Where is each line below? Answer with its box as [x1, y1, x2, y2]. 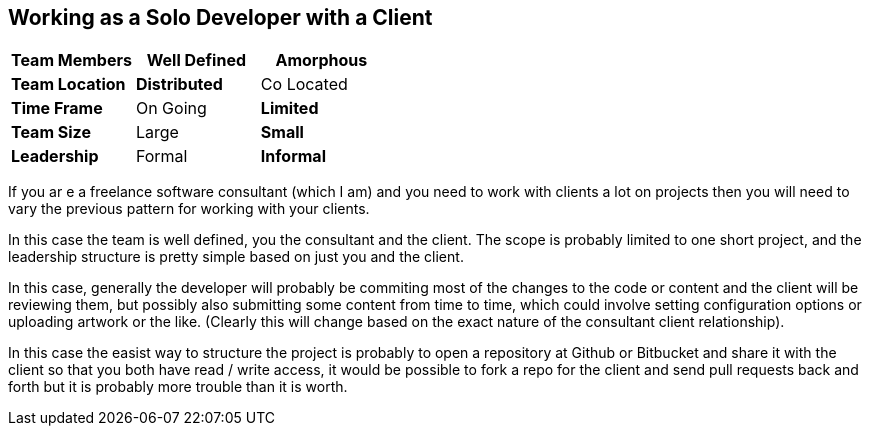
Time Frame [11, 98, 103, 119]
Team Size [11, 122, 91, 143]
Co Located [260, 74, 348, 95]
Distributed [135, 74, 223, 95]
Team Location [11, 74, 126, 95]
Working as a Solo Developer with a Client [8, 5, 433, 30]
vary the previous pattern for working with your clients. [8, 200, 370, 218]
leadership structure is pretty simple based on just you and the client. [8, 248, 464, 266]
